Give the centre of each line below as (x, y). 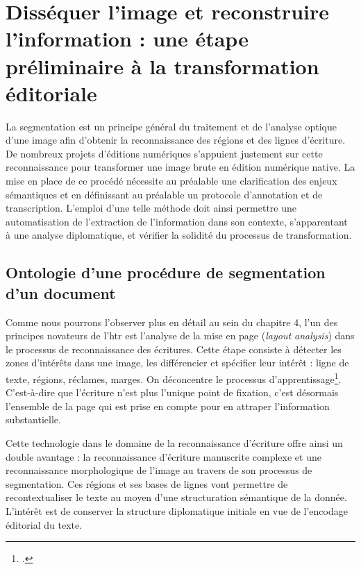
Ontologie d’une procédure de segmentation (166, 272)
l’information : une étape (127, 39)
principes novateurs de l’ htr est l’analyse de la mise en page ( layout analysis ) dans (180, 336)
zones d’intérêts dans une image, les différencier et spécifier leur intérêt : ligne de (177, 363)
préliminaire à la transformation (162, 66)
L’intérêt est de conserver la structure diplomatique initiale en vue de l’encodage (177, 511)
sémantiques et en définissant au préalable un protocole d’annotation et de (164, 194)
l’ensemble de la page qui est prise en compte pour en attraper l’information (168, 406)
